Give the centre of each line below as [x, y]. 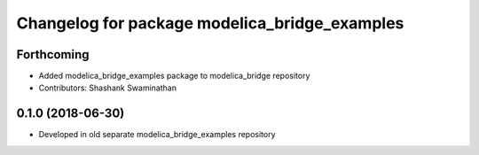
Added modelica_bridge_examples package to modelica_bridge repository [174, 76]
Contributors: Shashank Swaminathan [108, 88]
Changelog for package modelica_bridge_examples [210, 23]
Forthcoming [53, 54]
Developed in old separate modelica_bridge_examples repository [157, 135]
